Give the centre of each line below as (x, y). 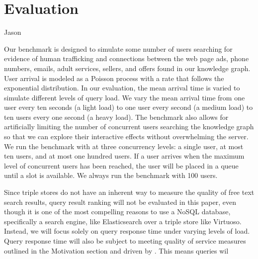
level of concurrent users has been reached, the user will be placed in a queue (121, 165)
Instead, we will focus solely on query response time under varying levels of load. (127, 231)
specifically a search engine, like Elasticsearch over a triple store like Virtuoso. (123, 221)
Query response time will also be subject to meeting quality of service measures (125, 241)
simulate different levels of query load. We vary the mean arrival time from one (125, 97)
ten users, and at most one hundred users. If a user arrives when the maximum (124, 156)
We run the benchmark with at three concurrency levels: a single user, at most (124, 146)
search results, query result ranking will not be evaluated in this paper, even (120, 202)
